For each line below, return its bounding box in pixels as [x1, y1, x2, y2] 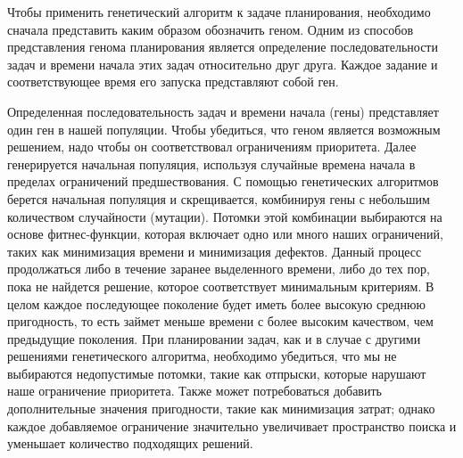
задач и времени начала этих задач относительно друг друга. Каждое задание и [7, 54, 438, 73]
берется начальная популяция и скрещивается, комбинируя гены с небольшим [7, 189, 430, 208]
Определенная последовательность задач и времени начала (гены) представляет [7, 102, 439, 120]
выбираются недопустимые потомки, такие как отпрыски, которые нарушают [7, 364, 426, 382]
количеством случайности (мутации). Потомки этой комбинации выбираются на [7, 207, 442, 225]
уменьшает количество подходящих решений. [7, 434, 253, 453]
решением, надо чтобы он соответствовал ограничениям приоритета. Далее [7, 137, 417, 156]
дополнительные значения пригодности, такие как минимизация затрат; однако [7, 399, 435, 418]
